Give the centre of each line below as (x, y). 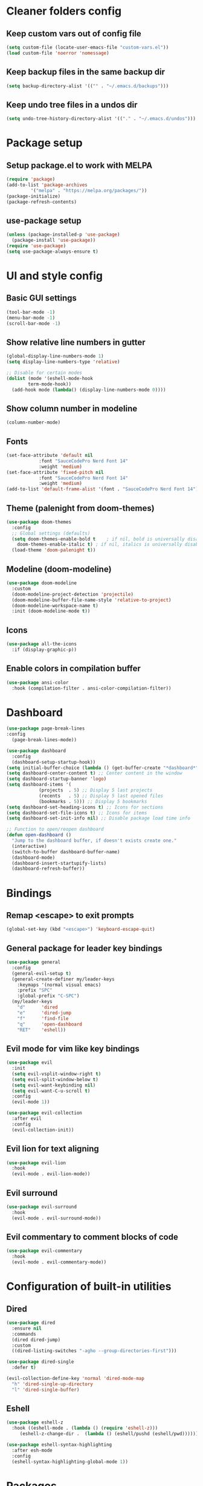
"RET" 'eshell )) (42, 1030)
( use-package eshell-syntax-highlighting (59, 1445)
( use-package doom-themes (39, 522)
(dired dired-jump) (36, 1340)
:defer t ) (24, 1368)
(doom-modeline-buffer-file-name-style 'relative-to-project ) (92, 600)
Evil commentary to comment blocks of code (92, 1237)
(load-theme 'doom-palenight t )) (54, 550)
